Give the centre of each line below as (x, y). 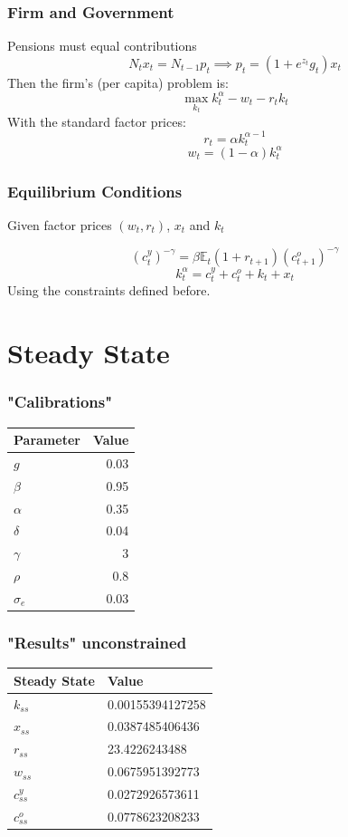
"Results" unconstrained (97, 642)
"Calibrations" (60, 402)
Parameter (47, 440)
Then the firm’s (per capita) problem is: (118, 82)
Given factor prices (60, 225)
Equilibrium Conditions (95, 191)
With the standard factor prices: (97, 121)
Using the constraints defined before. (109, 290)
